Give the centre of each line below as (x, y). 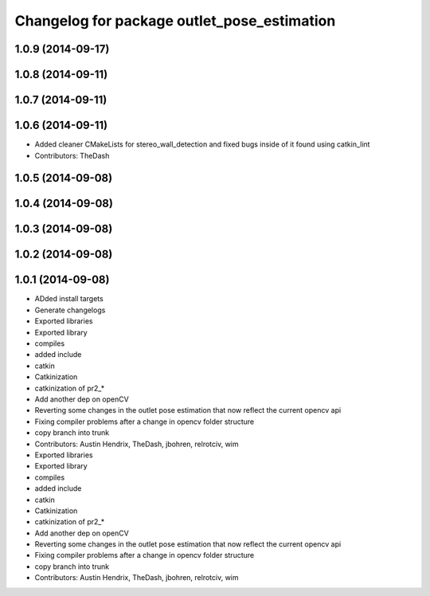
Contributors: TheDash (72, 155)
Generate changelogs (70, 310)
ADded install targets (69, 299)
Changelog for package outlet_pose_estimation (175, 21)
